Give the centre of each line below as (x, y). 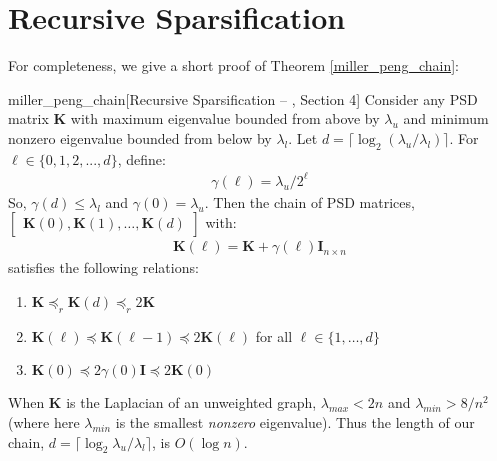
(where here (44, 422)
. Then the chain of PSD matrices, (309, 201)
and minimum (446, 118)
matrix (28, 118)
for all (274, 335)
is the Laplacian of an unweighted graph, (191, 402)
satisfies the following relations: (103, 267)
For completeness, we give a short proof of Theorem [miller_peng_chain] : (233, 65)
